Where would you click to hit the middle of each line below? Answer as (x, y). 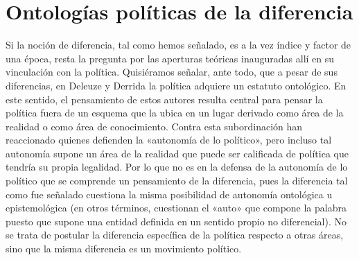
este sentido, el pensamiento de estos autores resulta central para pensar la (164, 99)
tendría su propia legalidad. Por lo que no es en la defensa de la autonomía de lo (177, 167)
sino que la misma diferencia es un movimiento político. (124, 249)
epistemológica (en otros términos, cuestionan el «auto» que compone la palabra (176, 208)
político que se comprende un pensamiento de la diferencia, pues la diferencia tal (177, 181)
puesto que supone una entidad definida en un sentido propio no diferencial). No (176, 221)
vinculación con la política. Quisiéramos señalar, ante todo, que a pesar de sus (172, 72)
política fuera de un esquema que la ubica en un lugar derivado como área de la (175, 113)
